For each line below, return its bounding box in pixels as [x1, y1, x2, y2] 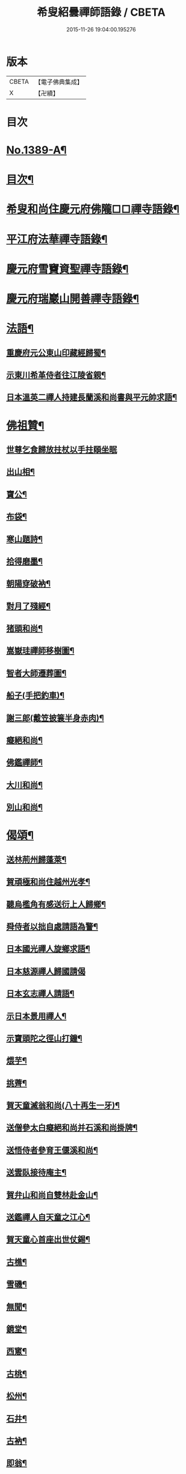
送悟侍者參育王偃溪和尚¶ [6, 1145, 98, 1155]
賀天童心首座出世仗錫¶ [6, 1234, 90, 1244]
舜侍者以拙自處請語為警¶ [6, 921, 98, 931]
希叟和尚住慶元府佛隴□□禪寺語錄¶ [6, 202, 179, 216]
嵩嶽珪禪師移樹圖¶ [6, 646, 75, 656]
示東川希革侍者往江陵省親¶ [6, 370, 107, 380]
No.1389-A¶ [6, 143, 67, 157]
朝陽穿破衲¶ [6, 579, 51, 589]
